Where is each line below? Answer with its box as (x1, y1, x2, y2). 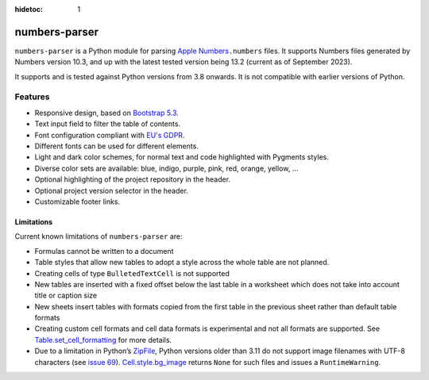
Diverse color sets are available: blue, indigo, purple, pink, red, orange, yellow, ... (34, 163, 299, 173)
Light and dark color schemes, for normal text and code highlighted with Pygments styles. (34, 152, 329, 162)
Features (14, 91, 50, 102)
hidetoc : (14, 5, 44, 13)
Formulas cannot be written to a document (34, 246, 174, 255)
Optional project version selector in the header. (34, 186, 188, 195)
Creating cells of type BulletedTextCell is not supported (34, 268, 230, 278)
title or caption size (34, 290, 98, 301)
